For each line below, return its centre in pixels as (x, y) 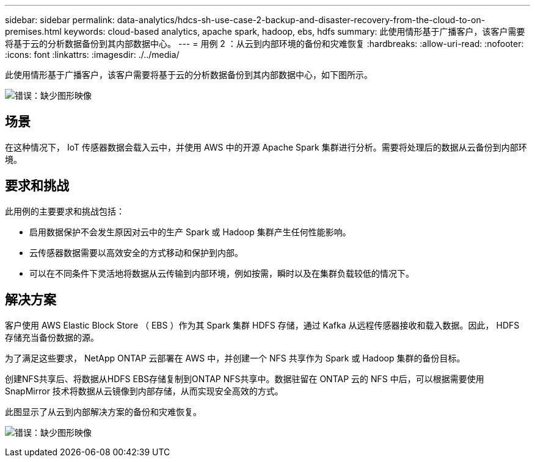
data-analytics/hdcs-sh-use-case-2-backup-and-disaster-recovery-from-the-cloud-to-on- (301, 20)
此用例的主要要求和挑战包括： (65, 211)
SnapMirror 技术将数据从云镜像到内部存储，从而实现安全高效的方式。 (144, 391)
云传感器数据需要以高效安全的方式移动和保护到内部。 (136, 252)
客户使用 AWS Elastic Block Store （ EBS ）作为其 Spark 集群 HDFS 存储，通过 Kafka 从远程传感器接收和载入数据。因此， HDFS (262, 325)
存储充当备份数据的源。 (52, 337)
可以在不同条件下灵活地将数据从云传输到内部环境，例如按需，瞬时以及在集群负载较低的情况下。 (222, 273)
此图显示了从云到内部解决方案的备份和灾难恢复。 (103, 411)
